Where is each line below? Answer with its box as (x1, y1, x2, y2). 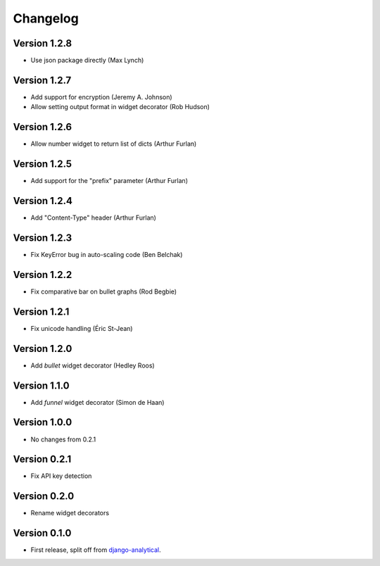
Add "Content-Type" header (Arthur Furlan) (30, 213, 156, 222)
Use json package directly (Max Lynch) (30, 56, 144, 65)
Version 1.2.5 (13, 158, 72, 170)
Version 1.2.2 (13, 268, 72, 281)
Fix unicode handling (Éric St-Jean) (30, 324, 133, 332)
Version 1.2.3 (13, 232, 72, 244)
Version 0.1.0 (13, 527, 72, 539)
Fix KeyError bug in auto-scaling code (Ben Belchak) (30, 250, 183, 258)
